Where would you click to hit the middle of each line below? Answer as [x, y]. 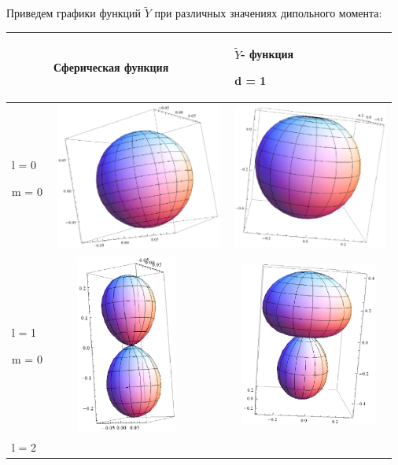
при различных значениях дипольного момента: [268, 13]
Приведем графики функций [74, 13]
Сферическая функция [111, 67]
